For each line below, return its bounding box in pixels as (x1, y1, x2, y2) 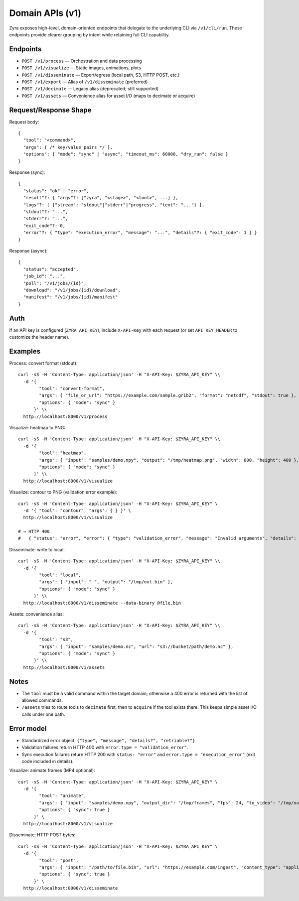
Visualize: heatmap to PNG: (9, 425, 66, 431)
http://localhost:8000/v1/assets (23, 664, 105, 670)
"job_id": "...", (23, 273, 66, 279)
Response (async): (9, 248, 48, 254)
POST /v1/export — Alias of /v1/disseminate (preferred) (21, 79, 148, 85)
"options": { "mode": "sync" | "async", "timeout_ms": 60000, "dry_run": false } (23, 151, 229, 157)
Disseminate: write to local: (9, 546, 65, 552)
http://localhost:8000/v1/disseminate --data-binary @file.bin (23, 600, 181, 606)
